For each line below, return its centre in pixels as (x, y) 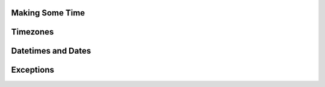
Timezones (32, 32)
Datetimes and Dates (51, 51)
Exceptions (32, 70)
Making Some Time (48, 13)
